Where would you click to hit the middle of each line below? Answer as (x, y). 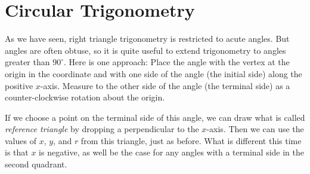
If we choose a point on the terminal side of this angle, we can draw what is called (155, 117)
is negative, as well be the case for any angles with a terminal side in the (172, 152)
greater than (27, 62)
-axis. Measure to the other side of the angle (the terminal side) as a (165, 85)
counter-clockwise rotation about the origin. (85, 97)
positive (19, 85)
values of (21, 140)
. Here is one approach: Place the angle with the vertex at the (177, 62)
